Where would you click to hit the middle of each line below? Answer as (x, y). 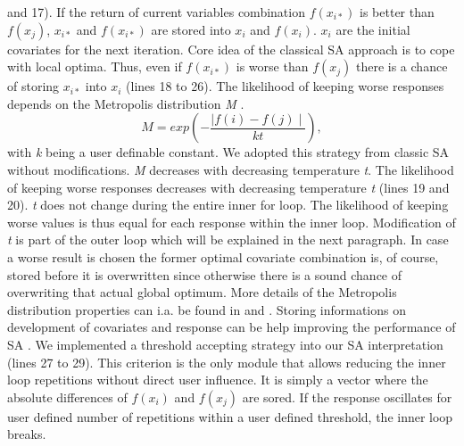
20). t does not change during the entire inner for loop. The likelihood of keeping (228, 205)
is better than (397, 12)
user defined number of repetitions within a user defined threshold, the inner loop (230, 416)
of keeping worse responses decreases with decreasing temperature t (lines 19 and (228, 187)
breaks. (27, 434)
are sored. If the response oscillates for (347, 396)
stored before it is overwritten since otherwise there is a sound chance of (205, 274)
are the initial (373, 29)
